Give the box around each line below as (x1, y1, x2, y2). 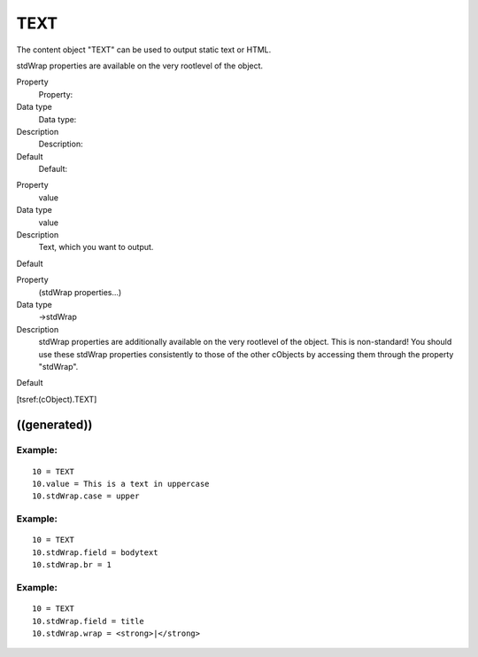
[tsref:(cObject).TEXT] (16, 394, 97, 404)
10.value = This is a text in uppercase (32, 479, 210, 489)
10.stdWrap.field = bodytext (32, 547, 158, 558)
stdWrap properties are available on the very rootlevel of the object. (16, 60, 264, 71)
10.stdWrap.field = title (32, 616, 145, 626)
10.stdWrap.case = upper (32, 491, 140, 501)
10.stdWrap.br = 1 (32, 559, 112, 570)
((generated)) (16, 417, 93, 432)
